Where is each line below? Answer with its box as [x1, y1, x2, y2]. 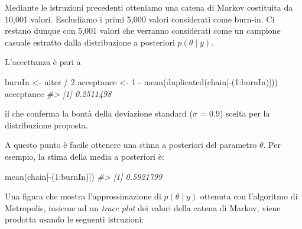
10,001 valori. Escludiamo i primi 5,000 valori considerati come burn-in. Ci [5, 12, 275, 25]
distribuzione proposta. [5, 118, 88, 131]
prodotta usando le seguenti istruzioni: [5, 213, 144, 225]
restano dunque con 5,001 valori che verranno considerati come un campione [5, 24, 281, 37]
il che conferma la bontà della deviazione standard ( [5, 107, 193, 120]
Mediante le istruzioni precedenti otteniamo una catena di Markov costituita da [5, 1, 293, 13]
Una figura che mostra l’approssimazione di [5, 190, 161, 202]
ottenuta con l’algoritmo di [200, 190, 298, 202]
